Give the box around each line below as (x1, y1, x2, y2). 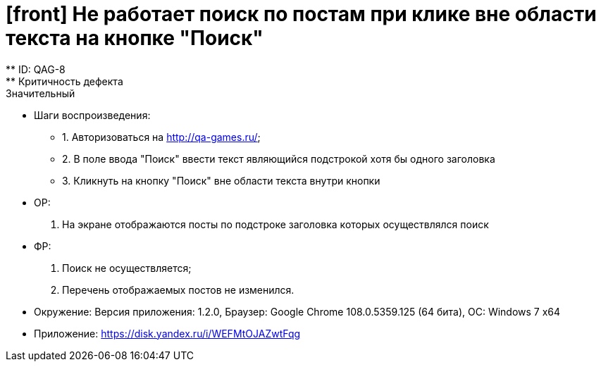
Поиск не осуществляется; (62, 261, 192, 274)
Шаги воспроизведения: (34, 108, 151, 121)
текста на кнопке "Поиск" (6, 26, 264, 50)
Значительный (6, 87, 75, 99)
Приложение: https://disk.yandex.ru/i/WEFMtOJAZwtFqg (34, 327, 301, 340)
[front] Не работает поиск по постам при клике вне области (6, 2, 597, 26)
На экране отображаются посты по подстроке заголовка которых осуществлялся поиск (62, 218, 489, 230)
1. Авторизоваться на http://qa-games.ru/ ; (62, 130, 261, 143)
